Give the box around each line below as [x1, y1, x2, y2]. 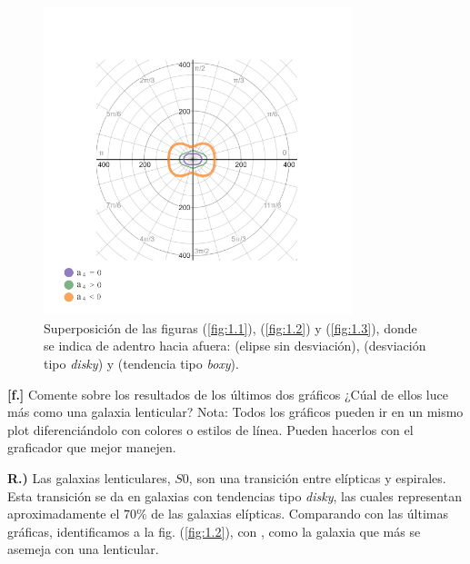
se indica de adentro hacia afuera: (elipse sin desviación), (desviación [44, 336, 426, 355]
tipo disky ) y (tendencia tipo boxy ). [44, 353, 239, 372]
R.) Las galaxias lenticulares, [7, 468, 171, 487]
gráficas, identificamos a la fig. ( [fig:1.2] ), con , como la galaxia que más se [7, 521, 421, 540]
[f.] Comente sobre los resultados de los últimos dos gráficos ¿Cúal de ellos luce [7, 384, 448, 403]
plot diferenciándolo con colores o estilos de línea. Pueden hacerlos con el [7, 420, 414, 439]
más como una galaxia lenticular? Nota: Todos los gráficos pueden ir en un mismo [7, 402, 464, 421]
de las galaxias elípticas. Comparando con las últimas [151, 504, 449, 523]
